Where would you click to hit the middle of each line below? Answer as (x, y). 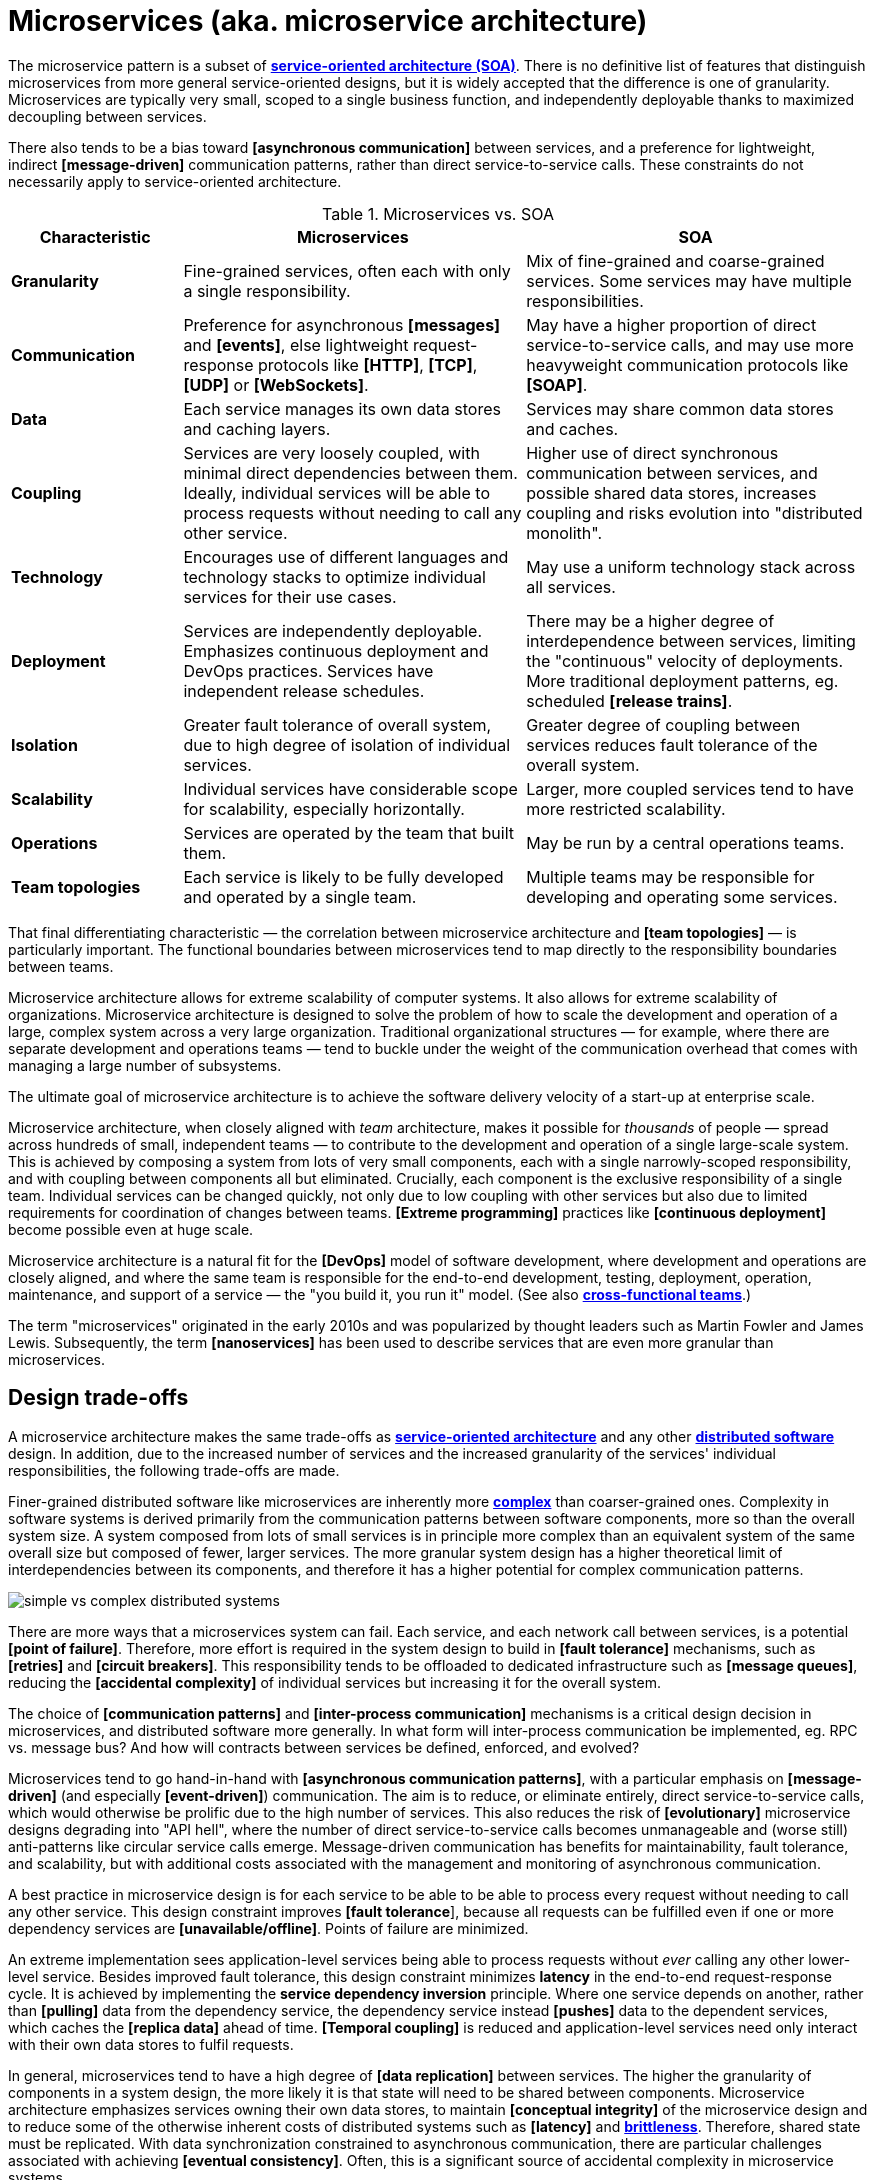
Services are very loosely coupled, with (331, 452)
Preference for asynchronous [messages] (342, 324)
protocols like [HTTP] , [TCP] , (368, 364)
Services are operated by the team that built (348, 832)
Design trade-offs (98, 1398)
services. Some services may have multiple (689, 280)
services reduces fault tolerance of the (672, 744)
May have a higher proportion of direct (671, 324)
